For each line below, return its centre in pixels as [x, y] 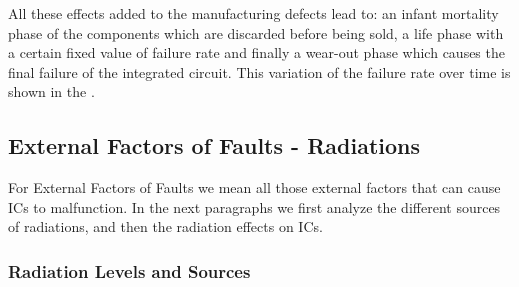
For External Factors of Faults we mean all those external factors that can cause [254, 187]
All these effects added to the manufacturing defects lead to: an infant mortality [253, 13]
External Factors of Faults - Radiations [214, 145]
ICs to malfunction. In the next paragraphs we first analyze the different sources [254, 206]
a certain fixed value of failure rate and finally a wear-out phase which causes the [256, 52]
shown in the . [51, 91]
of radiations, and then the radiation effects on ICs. [165, 226]
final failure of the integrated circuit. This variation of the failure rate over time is [259, 71]
